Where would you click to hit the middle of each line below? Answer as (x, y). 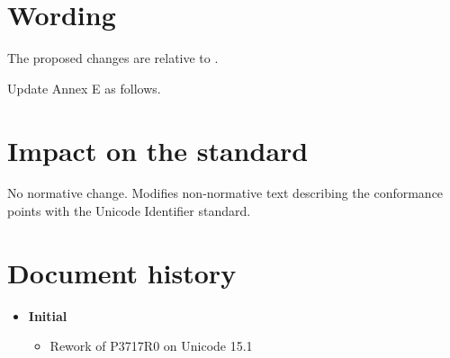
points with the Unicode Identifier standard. (129, 211)
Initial (48, 315)
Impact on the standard (158, 150)
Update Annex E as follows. (84, 88)
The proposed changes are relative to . (113, 58)
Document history (122, 272)
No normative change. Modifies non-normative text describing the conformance (225, 193)
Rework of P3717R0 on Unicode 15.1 (151, 346)
